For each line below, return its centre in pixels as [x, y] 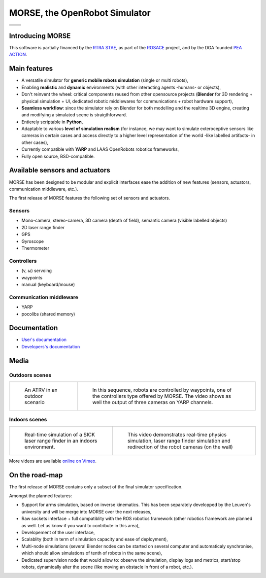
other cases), [35, 142]
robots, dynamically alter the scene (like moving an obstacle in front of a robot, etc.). [107, 567]
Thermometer [35, 248]
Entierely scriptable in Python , [52, 122]
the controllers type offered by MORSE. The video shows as [162, 396]
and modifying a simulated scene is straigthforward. [74, 115]
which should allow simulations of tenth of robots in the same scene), [92, 553]
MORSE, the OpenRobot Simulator [80, 13]
